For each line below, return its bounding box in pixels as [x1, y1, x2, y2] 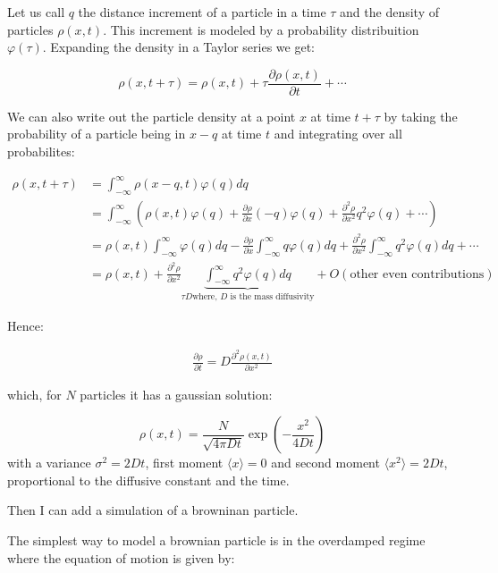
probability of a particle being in [7, 124, 186, 143]
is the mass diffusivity [230, 292, 315, 302]
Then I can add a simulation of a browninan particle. [7, 501, 299, 519]
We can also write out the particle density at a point [7, 106, 296, 125]
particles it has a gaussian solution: [80, 384, 273, 403]
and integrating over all [274, 124, 402, 143]
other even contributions [350, 267, 485, 281]
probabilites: [7, 142, 75, 161]
